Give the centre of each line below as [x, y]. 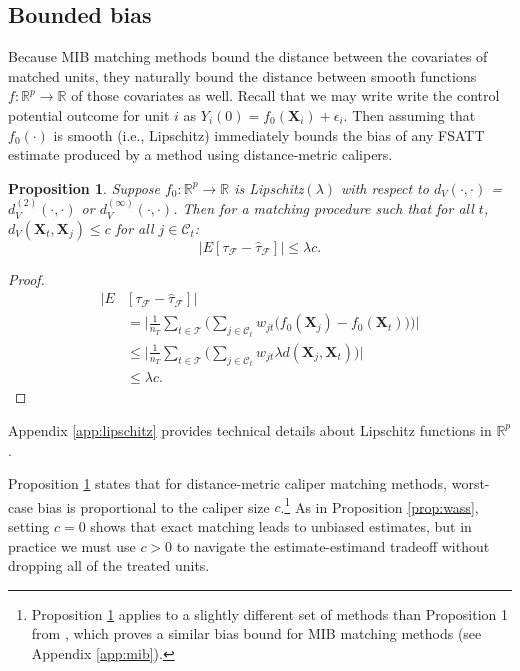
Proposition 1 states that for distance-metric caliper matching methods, [228, 483]
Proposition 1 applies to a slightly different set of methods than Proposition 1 [270, 613]
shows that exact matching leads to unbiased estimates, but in [281, 525]
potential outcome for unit [89, 114]
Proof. [26, 278]
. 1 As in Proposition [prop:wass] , [379, 505]
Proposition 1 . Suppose [84, 187]
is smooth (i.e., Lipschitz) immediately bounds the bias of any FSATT [269, 134]
